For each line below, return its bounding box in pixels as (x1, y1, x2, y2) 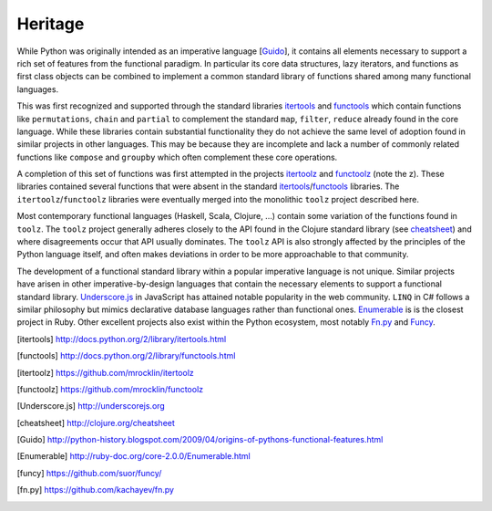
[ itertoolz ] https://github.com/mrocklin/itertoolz (16, 367, 195, 378)
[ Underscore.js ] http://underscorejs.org (16, 401, 166, 412)
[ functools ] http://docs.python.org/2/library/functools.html (16, 350, 236, 361)
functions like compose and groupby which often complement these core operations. (16, 151, 338, 162)
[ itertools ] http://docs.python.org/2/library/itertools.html (16, 333, 227, 344)
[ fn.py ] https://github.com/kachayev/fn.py (16, 485, 175, 495)
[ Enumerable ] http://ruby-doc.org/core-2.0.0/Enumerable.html (16, 451, 251, 462)
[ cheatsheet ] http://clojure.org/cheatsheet (16, 417, 175, 428)
